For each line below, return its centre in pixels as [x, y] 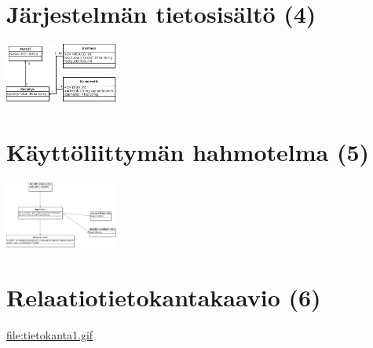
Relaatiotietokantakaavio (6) [164, 297]
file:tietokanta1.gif [50, 334]
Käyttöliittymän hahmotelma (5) [188, 151]
